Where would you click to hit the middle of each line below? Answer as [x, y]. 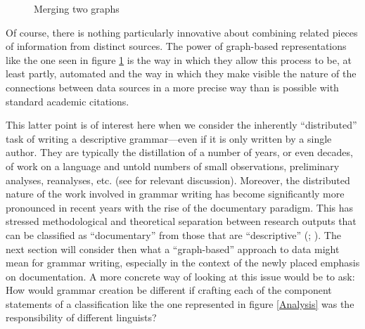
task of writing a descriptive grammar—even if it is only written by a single [169, 138]
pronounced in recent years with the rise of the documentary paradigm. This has [180, 207]
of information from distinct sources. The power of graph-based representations [176, 46]
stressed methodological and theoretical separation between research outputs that [181, 221]
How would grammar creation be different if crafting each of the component [169, 290]
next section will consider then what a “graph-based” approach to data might [173, 249]
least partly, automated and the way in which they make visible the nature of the [181, 73]
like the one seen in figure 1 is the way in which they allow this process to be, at [179, 59]
